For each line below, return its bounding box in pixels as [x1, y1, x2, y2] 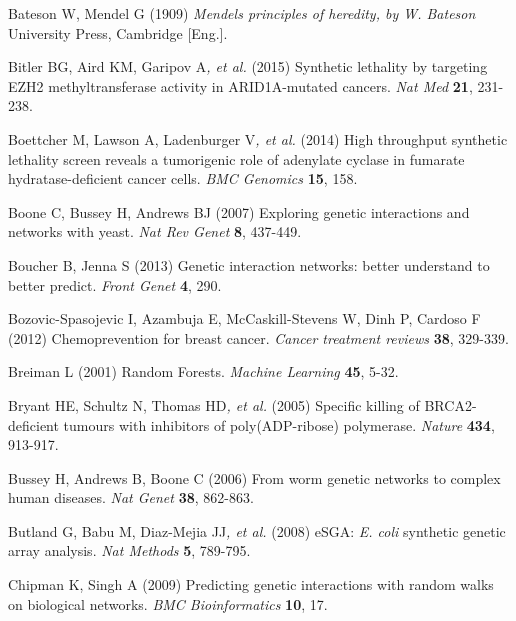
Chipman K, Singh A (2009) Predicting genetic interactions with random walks [8, 574, 494, 595]
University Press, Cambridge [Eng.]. [8, 22, 228, 43]
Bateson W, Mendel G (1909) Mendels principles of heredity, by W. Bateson [8, 3, 476, 23]
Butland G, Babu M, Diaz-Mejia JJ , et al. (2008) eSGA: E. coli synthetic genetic [8, 520, 506, 541]
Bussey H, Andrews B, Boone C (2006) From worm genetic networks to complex [8, 467, 501, 488]
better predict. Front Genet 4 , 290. [8, 274, 222, 295]
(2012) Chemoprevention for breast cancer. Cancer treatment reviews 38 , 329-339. [8, 327, 509, 348]
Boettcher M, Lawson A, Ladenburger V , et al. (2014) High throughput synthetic [8, 128, 508, 149]
